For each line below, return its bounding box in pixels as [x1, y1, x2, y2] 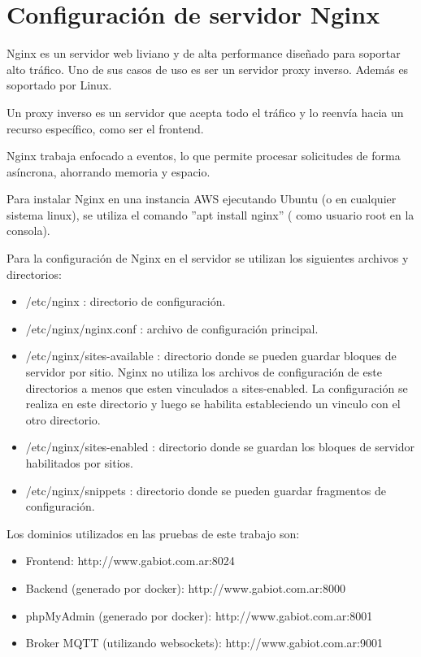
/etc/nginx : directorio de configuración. [25, 293, 226, 310]
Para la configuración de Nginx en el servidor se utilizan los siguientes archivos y [7, 250, 409, 267]
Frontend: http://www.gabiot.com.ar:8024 [25, 552, 235, 569]
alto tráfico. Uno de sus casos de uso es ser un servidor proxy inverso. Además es [7, 60, 409, 77]
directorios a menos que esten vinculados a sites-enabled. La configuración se [25, 379, 408, 396]
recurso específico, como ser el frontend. [7, 120, 204, 137]
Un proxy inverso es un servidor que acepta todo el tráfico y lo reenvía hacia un [7, 103, 404, 120]
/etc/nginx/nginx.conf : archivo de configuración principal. [25, 320, 319, 337]
